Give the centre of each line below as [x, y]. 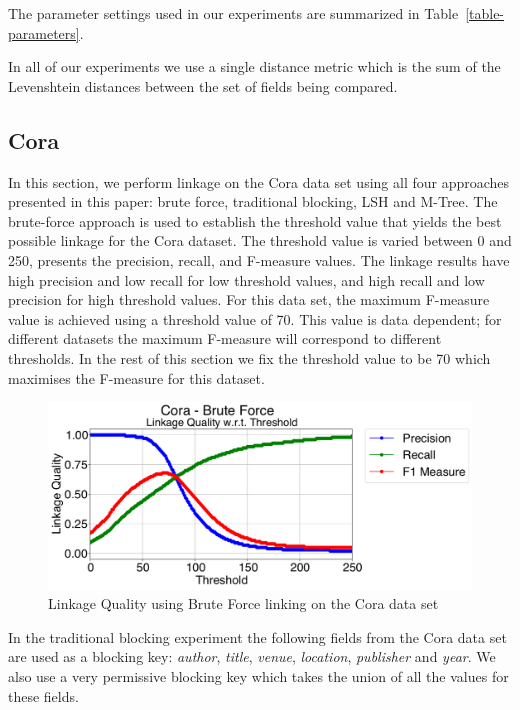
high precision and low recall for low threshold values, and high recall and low [246, 279]
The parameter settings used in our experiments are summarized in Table [233, 13]
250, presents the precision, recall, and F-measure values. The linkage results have [259, 259]
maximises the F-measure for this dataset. [136, 377]
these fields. [43, 695]
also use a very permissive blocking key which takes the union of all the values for [258, 676]
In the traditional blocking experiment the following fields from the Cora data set [257, 636]
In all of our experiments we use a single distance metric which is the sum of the [254, 66]
